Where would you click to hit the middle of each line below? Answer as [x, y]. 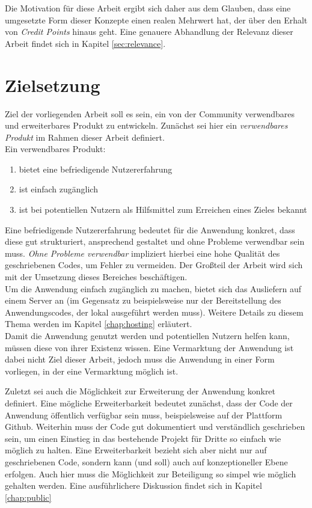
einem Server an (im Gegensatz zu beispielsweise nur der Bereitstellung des [143, 300]
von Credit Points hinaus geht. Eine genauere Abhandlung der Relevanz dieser [149, 32]
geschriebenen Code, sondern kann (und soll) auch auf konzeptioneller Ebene [146, 461]
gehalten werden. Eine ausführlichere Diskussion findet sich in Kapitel [133, 485]
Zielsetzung [53, 84]
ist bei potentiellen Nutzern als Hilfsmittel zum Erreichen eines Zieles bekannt [163, 210]
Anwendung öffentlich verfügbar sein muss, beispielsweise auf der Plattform [144, 415]
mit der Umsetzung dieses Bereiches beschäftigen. [96, 277]
